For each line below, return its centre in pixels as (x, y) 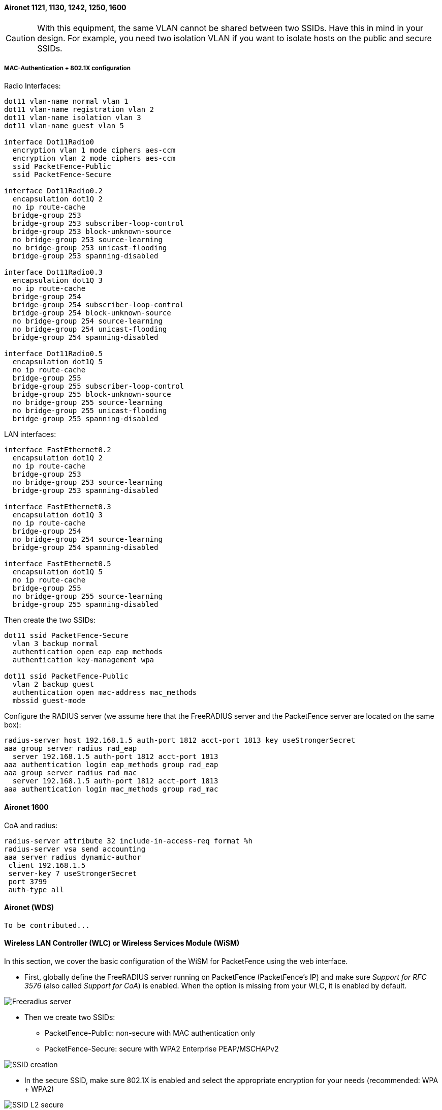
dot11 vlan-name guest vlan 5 (64, 126)
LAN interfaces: (30, 434)
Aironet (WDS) (29, 908)
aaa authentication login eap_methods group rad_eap (111, 765)
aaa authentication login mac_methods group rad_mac (111, 789)
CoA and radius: (31, 825)
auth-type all (36, 889)
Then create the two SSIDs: (50, 620)
